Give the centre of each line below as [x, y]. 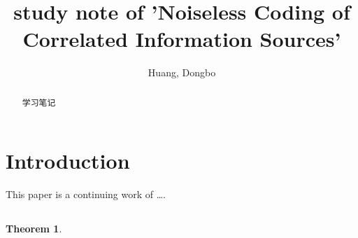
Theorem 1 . [34, 229]
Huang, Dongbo [182, 72]
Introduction [68, 161]
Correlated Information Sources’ [182, 39]
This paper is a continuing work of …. [86, 194]
